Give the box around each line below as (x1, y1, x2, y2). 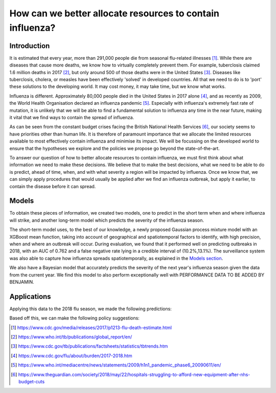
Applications (9, 292, 51, 301)
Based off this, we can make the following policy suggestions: (9, 315, 140, 321)
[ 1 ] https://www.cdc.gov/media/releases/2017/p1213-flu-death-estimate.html (11, 325, 172, 331)
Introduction (9, 41, 50, 50)
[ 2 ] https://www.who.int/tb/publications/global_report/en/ (11, 334, 132, 340)
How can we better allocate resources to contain (9, 8, 220, 19)
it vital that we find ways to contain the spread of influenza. (9, 114, 134, 120)
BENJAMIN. (9, 279, 34, 285)
